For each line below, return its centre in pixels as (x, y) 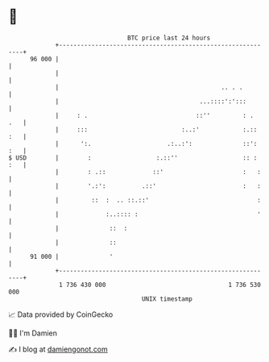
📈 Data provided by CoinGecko (61, 314)
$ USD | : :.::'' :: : (133, 158)
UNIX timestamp (167, 299)
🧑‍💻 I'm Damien (33, 333)
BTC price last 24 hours (169, 38)
